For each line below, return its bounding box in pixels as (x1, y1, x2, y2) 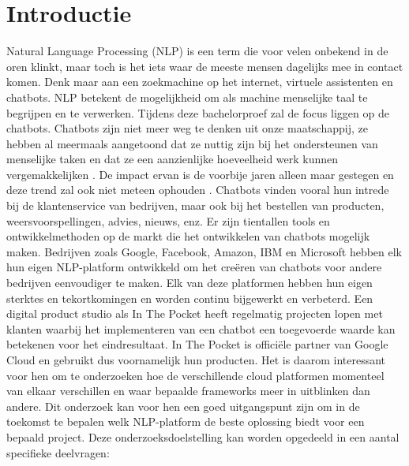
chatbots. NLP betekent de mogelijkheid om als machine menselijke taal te (6, 88, 368, 105)
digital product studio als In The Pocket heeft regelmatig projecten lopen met (6, 305, 383, 322)
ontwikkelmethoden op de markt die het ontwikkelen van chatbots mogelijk (6, 228, 370, 244)
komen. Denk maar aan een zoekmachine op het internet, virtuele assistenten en (6, 73, 393, 90)
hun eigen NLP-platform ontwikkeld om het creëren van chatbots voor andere (6, 259, 382, 275)
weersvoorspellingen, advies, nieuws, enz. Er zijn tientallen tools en (6, 212, 330, 229)
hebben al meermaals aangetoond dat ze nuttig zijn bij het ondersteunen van (6, 135, 378, 151)
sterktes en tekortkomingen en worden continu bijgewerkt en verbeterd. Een (6, 289, 373, 306)
